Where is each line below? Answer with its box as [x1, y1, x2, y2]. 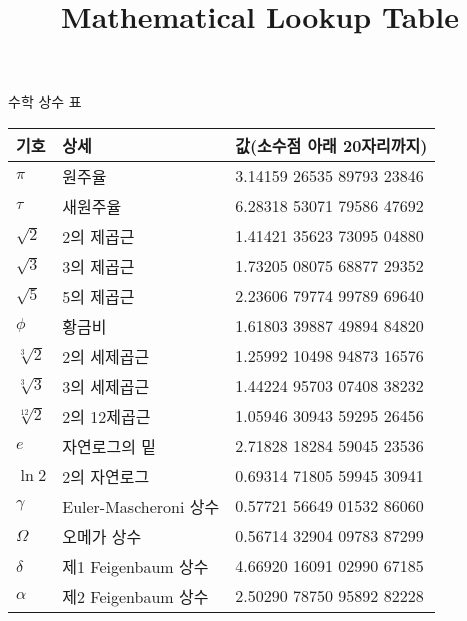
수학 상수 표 [8, 91, 82, 112]
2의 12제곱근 [62, 404, 151, 428]
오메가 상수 [62, 524, 142, 548]
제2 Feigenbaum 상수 [62, 584, 209, 608]
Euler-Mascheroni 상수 [62, 494, 220, 518]
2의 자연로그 [62, 464, 150, 488]
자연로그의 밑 [62, 434, 156, 458]
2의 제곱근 [62, 224, 135, 248]
